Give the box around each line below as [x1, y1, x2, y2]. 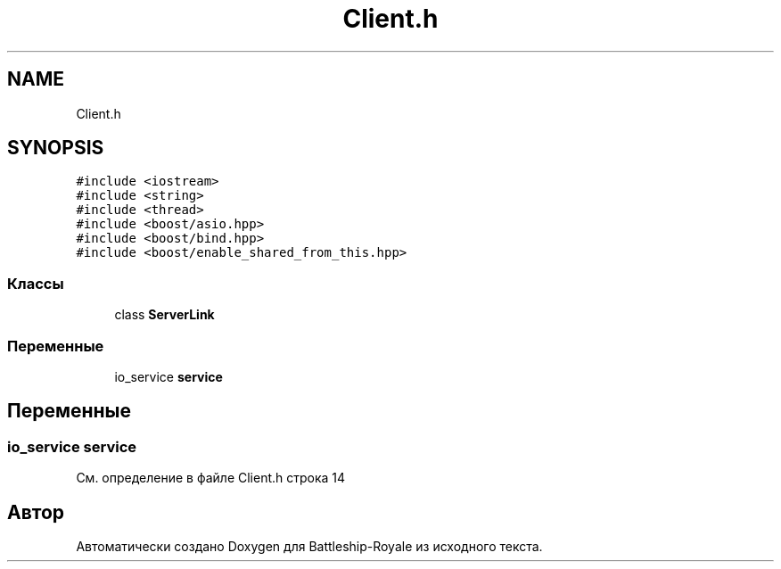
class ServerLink [114, 307, 215, 323]
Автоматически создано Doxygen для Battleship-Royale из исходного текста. [76, 539, 543, 554]
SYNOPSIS [7, 136, 104, 160]
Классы [7, 274, 64, 293]
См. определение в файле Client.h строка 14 [76, 470, 346, 486]
